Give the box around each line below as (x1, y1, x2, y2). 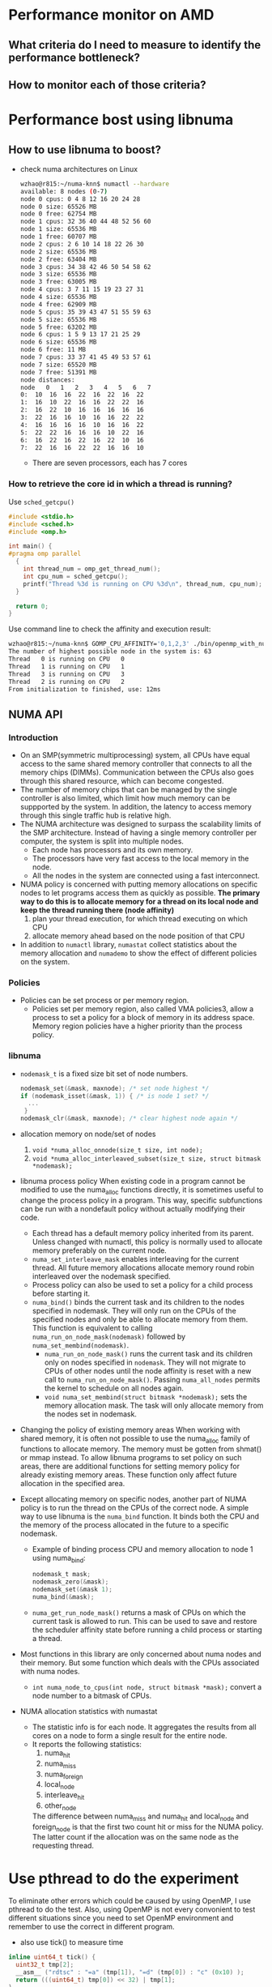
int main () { (8, 542, 53, 550)
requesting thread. (32, 1841, 95, 1851)
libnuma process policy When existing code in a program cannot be (19, 1177, 245, 1186)
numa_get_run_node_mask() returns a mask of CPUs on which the (32, 1607, 246, 1617)
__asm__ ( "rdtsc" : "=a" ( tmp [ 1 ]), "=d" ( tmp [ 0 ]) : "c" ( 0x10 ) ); (15, 1968, 244, 1976)
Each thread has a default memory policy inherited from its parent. (32, 1228, 254, 1237)
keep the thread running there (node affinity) (19, 905, 175, 915)
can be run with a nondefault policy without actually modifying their (19, 1203, 245, 1213)
